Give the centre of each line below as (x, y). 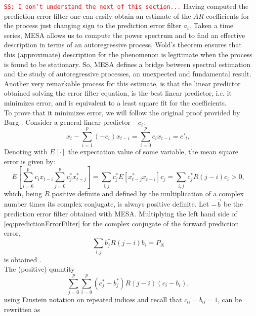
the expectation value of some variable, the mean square (153, 151)
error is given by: (30, 161)
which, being (23, 193)
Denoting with (26, 151)
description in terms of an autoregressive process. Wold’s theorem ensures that (123, 45)
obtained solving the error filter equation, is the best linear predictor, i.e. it (118, 93)
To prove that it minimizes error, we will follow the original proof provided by (122, 112)
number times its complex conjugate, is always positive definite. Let (107, 204)
